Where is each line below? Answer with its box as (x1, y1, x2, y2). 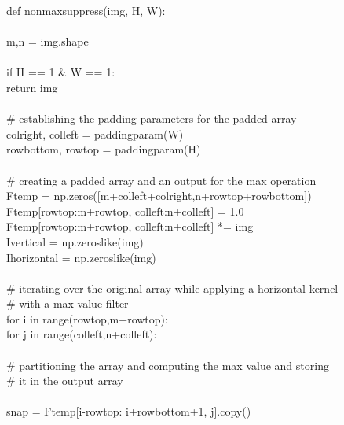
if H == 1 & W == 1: (6, 64, 115, 80)
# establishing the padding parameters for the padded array (6, 110, 297, 127)
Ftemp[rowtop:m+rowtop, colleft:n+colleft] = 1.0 (6, 202, 244, 219)
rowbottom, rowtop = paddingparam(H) (6, 141, 201, 157)
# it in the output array (6, 372, 123, 389)
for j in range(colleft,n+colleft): (6, 326, 157, 342)
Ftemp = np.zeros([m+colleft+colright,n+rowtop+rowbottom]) (6, 187, 312, 204)
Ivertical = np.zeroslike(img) (6, 233, 144, 249)
